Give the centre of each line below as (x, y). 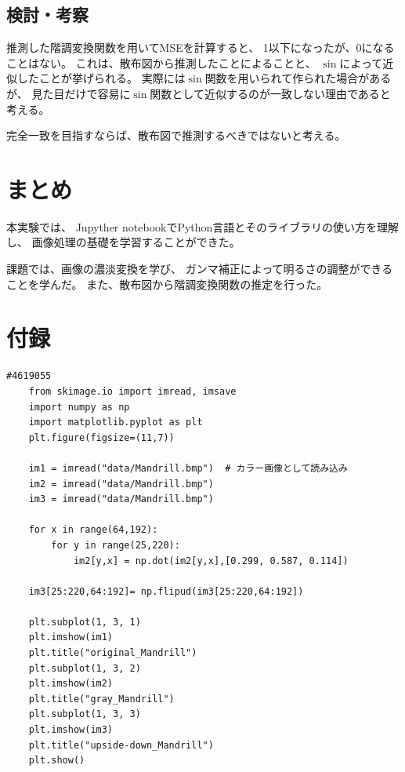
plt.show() (57, 761)
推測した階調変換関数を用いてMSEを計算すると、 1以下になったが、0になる (201, 47)
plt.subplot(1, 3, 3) (85, 714)
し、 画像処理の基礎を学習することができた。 (123, 242)
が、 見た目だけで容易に (69, 93)
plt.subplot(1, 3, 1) (85, 622)
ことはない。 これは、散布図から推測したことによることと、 (161, 62)
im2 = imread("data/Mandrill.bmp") (121, 484)
